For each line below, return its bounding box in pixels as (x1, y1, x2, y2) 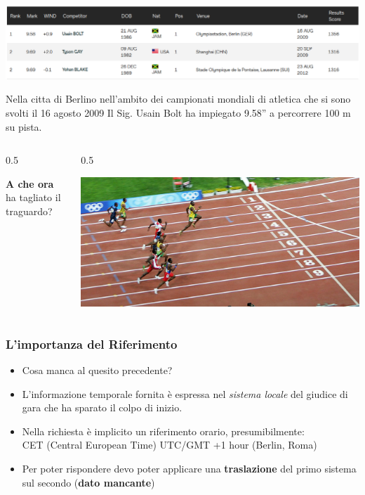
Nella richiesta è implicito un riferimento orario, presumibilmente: (22, 423, 305, 438)
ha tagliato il (6, 190, 61, 205)
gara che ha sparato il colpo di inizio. (22, 400, 182, 415)
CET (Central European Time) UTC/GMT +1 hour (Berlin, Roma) (22, 437, 317, 452)
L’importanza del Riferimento (6, 335, 178, 352)
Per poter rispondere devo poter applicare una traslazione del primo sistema (22, 461, 357, 475)
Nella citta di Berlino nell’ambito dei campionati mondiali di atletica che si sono (6, 91, 351, 106)
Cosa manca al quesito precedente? (22, 362, 173, 377)
